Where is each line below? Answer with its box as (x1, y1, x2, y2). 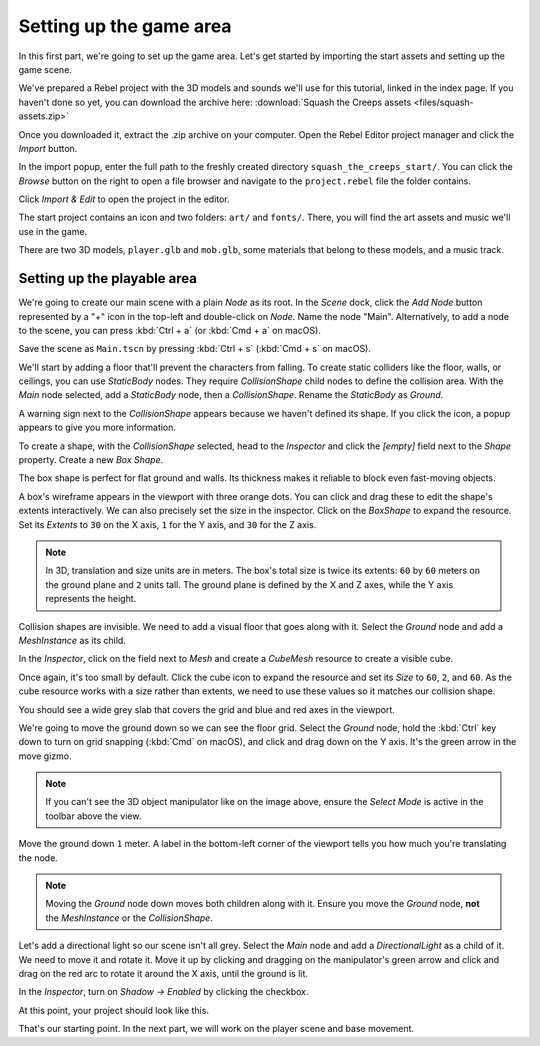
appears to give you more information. (18, 421, 177, 434)
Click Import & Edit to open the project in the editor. (18, 193, 230, 205)
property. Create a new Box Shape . (18, 454, 164, 466)
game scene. (18, 63, 72, 75)
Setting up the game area (18, 15, 232, 37)
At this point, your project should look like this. (18, 1004, 210, 1016)
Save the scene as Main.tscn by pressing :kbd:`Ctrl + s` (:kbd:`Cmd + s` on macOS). (18, 343, 372, 355)
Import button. (18, 142, 78, 154)
